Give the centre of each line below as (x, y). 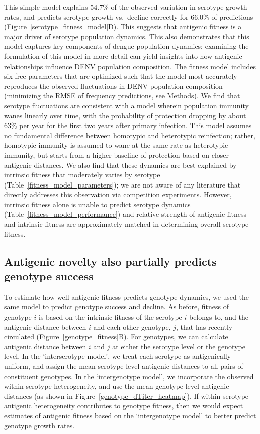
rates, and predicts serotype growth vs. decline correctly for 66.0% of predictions (129, 16)
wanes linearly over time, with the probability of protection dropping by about (125, 115)
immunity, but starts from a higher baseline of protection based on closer (117, 154)
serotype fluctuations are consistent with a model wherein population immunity (126, 105)
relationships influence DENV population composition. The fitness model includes (130, 66)
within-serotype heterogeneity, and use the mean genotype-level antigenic (117, 386)
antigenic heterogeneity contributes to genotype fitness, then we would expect (124, 406)
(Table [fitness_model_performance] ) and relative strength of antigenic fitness (125, 214)
